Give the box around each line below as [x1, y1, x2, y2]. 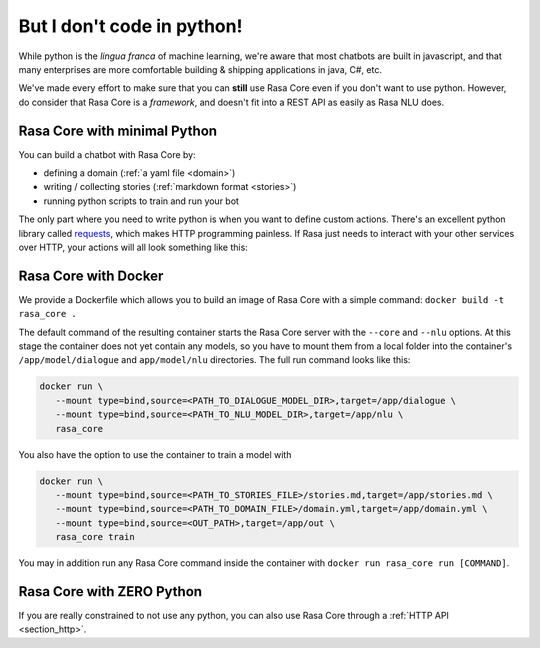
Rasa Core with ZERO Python [18, 583, 203, 600]
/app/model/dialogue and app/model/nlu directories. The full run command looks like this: [18, 354, 411, 366]
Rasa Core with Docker [18, 267, 164, 284]
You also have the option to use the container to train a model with [18, 448, 292, 460]
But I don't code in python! [18, 15, 243, 37]
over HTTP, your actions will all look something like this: [18, 241, 249, 253]
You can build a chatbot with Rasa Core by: [18, 148, 196, 160]
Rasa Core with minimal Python [18, 122, 218, 139]
